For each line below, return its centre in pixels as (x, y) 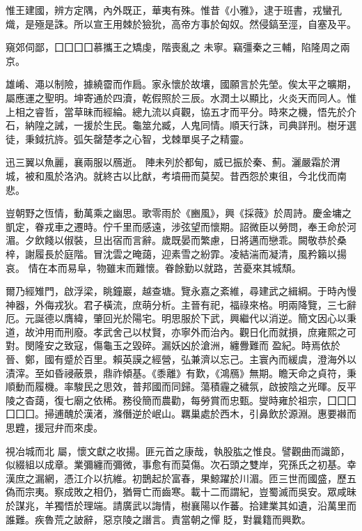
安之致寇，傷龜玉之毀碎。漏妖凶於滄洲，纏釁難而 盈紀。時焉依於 (192, 345)
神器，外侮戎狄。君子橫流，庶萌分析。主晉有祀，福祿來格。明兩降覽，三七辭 (181, 304)
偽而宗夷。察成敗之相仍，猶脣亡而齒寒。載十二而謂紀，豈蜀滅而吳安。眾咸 (176, 492)
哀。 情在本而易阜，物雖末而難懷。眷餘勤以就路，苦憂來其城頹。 (154, 267)
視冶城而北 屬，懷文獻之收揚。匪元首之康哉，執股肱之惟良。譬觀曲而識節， (178, 451)
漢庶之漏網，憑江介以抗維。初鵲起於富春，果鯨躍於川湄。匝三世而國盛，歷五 (181, 478)
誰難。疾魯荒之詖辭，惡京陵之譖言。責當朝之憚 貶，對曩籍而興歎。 (158, 519)
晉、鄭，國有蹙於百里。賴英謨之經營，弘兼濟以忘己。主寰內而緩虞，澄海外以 (181, 359)
